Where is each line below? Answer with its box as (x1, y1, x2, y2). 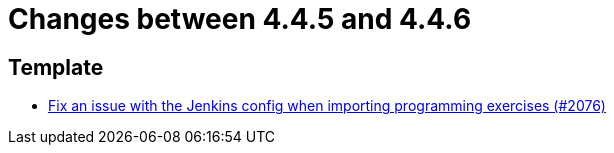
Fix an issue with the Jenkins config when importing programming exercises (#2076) (48, 97, 606, 115)
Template (8, 54, 104, 80)
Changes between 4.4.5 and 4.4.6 (8, 2, 472, 36)
